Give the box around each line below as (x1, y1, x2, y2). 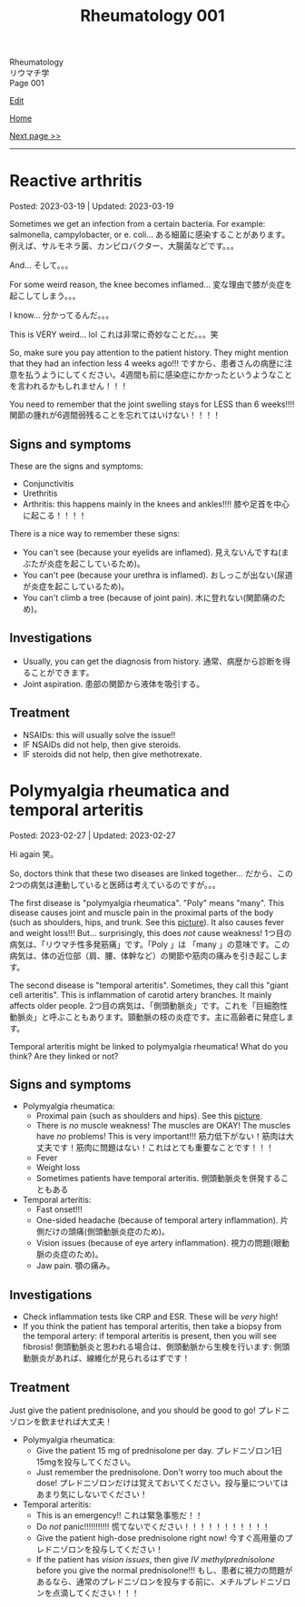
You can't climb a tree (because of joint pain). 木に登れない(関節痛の (22, 592, 279, 603)
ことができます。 (30, 666, 94, 677)
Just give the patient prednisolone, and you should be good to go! (9, 1405, 256, 1415)
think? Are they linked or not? (9, 1050, 119, 1061)
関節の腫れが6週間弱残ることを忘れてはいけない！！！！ (9, 409, 221, 420)
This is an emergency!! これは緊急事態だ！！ (35, 1509, 203, 1521)
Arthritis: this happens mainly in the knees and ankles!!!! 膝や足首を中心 (22, 498, 290, 509)
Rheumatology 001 (80, 5, 225, 26)
